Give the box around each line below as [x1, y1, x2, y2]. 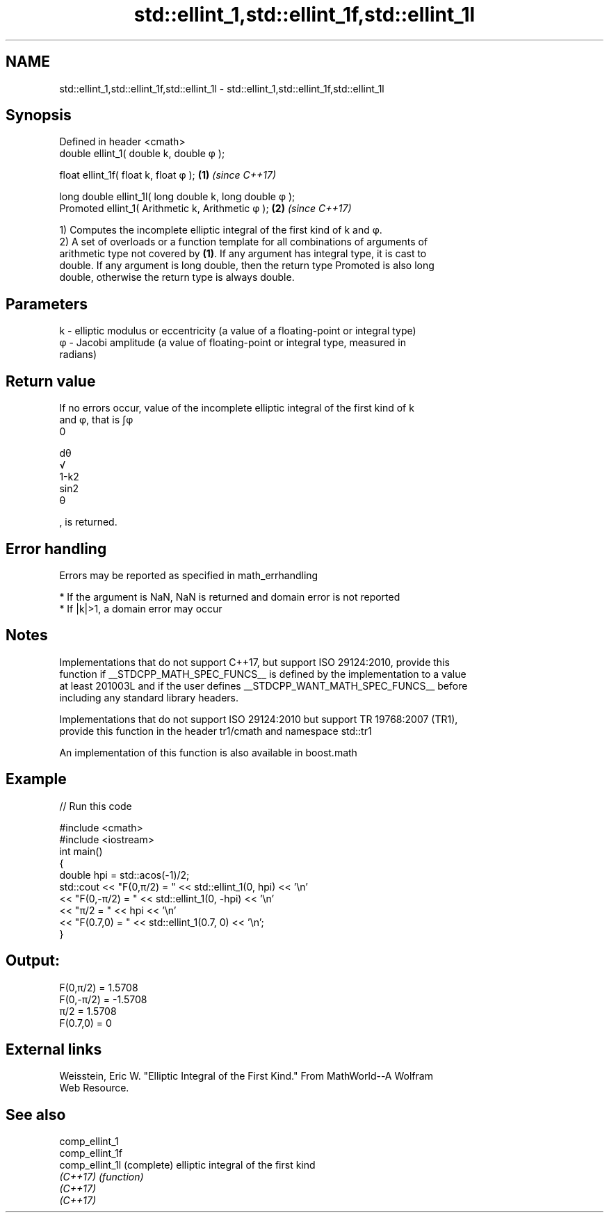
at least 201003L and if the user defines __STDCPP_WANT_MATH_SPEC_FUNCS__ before [59, 679, 468, 692]
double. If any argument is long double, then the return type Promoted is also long [59, 259, 435, 272]
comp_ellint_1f [59, 1147, 122, 1160]
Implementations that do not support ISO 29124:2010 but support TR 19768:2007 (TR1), [59, 713, 458, 725]
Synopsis [6, 106, 72, 124]
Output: [6, 952, 60, 970]
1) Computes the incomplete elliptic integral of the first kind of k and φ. [59, 224, 382, 236]
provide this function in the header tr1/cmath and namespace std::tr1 [59, 724, 372, 737]
